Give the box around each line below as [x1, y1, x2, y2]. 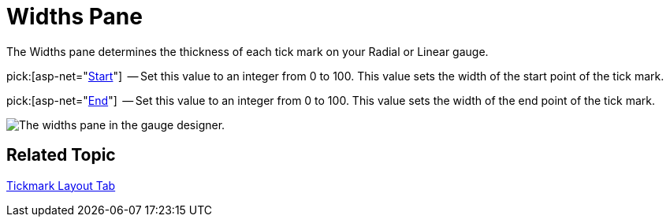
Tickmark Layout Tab [6, 178, 116, 192]
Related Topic [6, 145, 116, 165]
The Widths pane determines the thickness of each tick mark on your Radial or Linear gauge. [6, 44, 489, 58]
